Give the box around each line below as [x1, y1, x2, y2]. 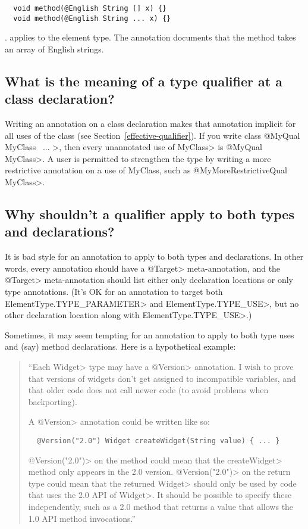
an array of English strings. [5, 42, 104, 55]
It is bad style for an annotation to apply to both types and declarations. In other [5, 250, 304, 263]
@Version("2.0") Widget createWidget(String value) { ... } [37, 436, 280, 445]
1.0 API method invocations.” [28, 512, 136, 524]
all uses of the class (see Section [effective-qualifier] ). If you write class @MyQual [5, 129, 300, 141]
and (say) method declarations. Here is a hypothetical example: [5, 340, 236, 353]
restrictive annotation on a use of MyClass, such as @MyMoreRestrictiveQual [5, 164, 287, 176]
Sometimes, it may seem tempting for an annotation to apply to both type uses [5, 328, 294, 341]
